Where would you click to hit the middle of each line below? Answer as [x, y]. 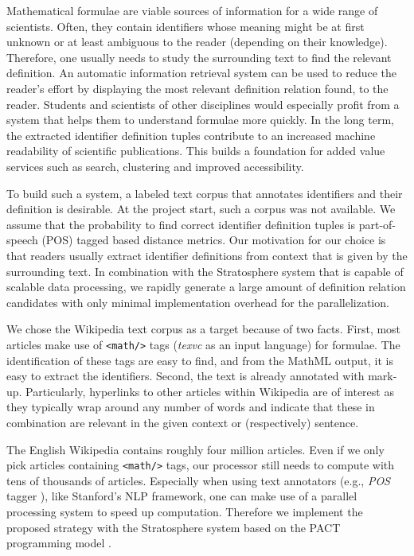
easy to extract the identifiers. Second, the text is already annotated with [186, 376]
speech [22, 240]
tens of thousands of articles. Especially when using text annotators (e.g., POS [198, 480]
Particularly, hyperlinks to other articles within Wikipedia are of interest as [210, 391]
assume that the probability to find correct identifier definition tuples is [181, 224]
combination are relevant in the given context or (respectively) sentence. [183, 422]
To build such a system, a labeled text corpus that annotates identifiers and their [205, 193]
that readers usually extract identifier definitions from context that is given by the [207, 255]
